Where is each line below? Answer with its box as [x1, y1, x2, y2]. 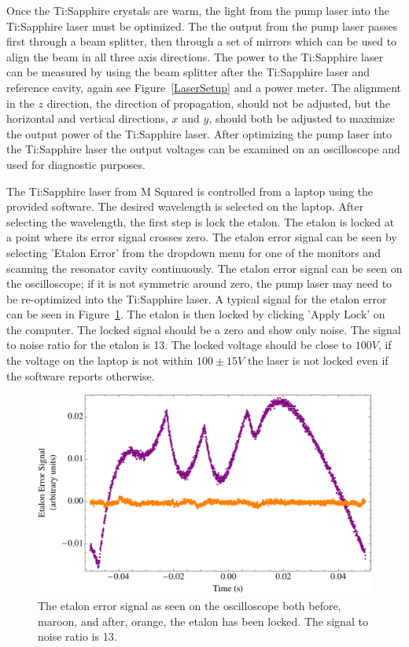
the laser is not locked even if [247, 352, 389, 369]
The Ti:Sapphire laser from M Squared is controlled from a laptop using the [6, 182, 374, 199]
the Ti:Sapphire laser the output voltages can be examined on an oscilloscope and [6, 141, 400, 157]
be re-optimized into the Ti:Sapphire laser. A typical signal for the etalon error [6, 290, 387, 307]
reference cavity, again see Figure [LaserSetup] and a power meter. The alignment [6, 79, 402, 95]
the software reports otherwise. [6, 367, 155, 384]
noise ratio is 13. [38, 628, 117, 645]
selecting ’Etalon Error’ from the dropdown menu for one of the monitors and [6, 244, 381, 260]
